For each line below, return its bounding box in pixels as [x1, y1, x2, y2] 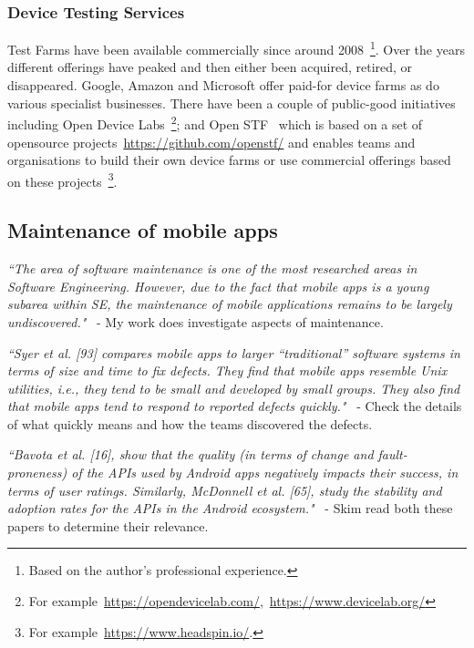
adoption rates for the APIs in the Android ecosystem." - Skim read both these [7, 499, 453, 518]
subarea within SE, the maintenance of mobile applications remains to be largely [7, 294, 452, 314]
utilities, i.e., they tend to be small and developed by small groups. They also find [7, 378, 460, 397]
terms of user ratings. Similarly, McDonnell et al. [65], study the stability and [7, 480, 442, 499]
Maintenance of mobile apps [7, 216, 278, 244]
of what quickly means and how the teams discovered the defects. [7, 414, 373, 433]
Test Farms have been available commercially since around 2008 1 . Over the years [7, 37, 465, 58]
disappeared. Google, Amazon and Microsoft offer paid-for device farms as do [7, 76, 439, 95]
